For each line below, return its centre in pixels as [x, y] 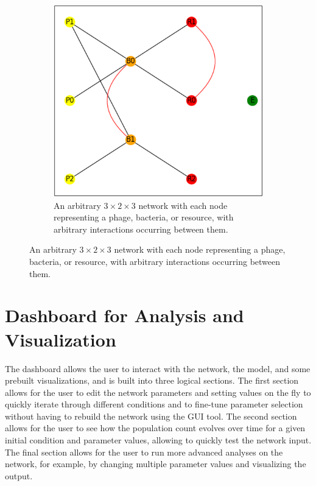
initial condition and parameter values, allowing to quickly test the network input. [158, 440]
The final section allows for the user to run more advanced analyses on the [144, 452]
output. [19, 475]
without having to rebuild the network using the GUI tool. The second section [151, 416]
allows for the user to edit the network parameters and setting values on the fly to [158, 392]
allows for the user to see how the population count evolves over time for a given [155, 428]
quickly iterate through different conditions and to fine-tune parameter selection [154, 404]
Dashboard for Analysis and [125, 315]
